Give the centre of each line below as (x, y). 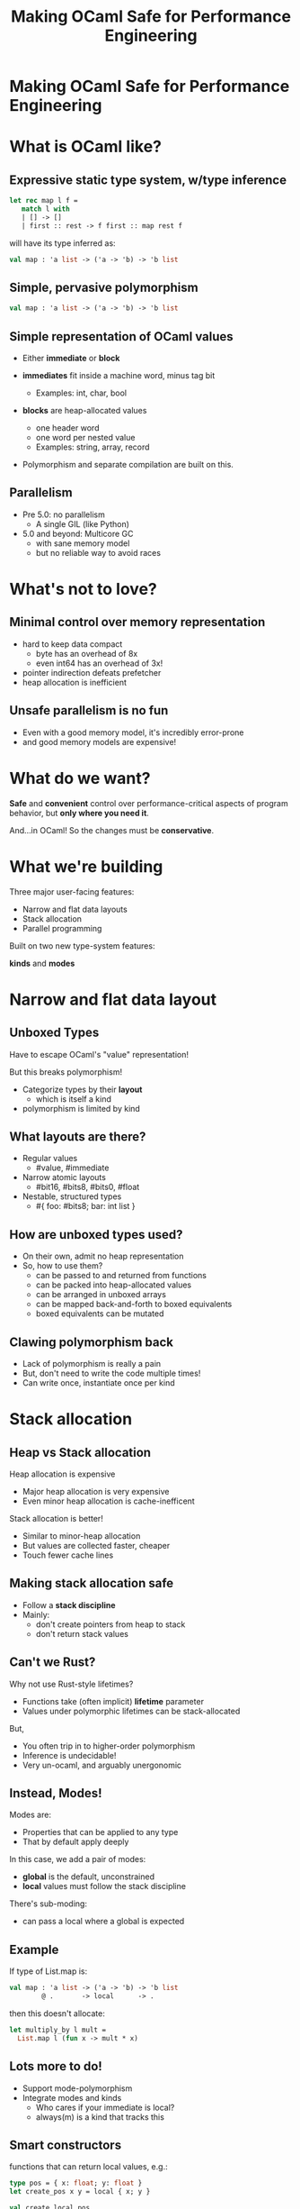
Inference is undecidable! (69, 1755)
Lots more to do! (56, 2066)
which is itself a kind (74, 1099)
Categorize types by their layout (82, 1089)
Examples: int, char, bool (81, 393)
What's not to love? (83, 590)
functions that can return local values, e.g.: (88, 2167)
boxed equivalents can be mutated (100, 1314)
